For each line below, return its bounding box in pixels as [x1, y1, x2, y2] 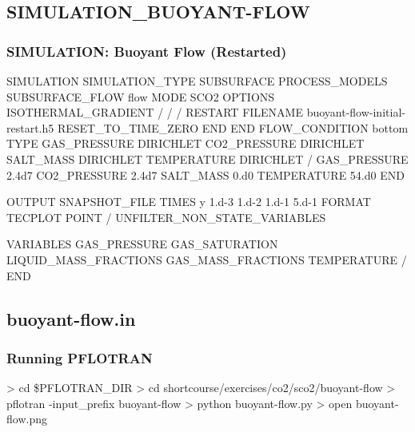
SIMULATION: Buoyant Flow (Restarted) [6, 41, 287, 61]
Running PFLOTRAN [6, 347, 153, 367]
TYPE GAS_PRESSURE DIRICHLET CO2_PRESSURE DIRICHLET [6, 135, 365, 152]
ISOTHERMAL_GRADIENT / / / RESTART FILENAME [6, 104, 303, 121]
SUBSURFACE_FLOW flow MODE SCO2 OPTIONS [6, 88, 275, 105]
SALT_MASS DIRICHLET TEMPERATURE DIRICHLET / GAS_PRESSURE [6, 150, 409, 167]
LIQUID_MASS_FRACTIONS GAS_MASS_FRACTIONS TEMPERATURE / [6, 251, 407, 268]
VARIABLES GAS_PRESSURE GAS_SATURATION [6, 236, 278, 252]
